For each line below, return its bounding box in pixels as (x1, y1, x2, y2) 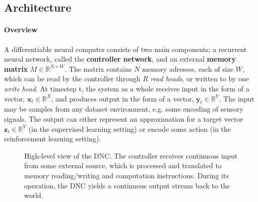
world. (24, 190, 43, 200)
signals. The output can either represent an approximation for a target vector (4, 113, 243, 124)
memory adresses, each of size (142, 63, 234, 74)
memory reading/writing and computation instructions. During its (24, 170, 229, 180)
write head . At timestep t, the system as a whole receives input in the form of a (4, 83, 249, 93)
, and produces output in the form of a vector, (51, 93, 194, 104)
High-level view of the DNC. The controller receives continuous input (24, 150, 238, 161)
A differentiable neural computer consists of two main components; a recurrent (4, 43, 247, 54)
